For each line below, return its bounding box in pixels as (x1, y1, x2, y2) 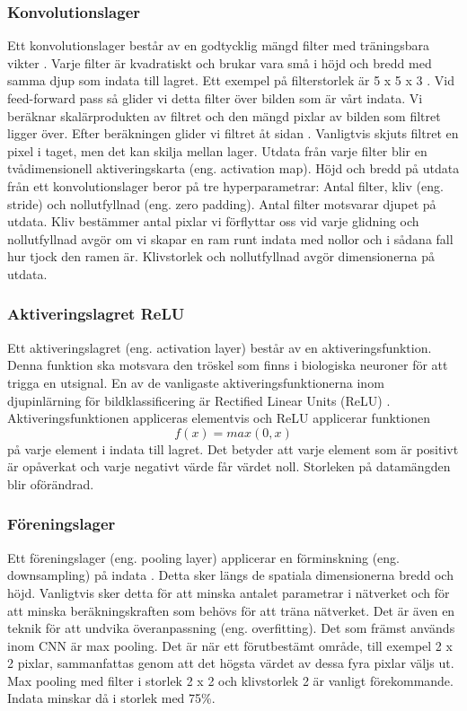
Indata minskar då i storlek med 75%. (7, 689, 216, 707)
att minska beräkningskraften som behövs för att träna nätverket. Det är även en (7, 601, 455, 619)
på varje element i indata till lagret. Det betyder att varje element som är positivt (7, 439, 459, 458)
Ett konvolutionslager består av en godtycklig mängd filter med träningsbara (7, 36, 430, 55)
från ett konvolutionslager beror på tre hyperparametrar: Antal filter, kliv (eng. (7, 176, 444, 195)
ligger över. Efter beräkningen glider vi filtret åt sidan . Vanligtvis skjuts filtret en (7, 124, 459, 143)
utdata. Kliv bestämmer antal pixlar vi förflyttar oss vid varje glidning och (7, 212, 419, 231)
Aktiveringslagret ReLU (7, 303, 185, 325)
